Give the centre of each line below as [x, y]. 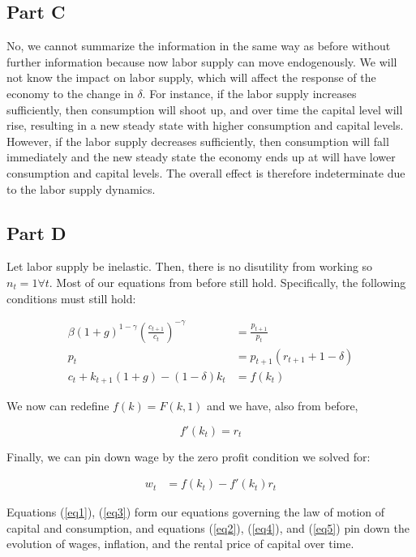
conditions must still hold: [71, 298]
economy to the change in [70, 93]
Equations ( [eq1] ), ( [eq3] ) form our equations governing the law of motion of [196, 512]
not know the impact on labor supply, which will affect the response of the [191, 77]
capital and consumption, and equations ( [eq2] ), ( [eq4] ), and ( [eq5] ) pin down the [208, 527]
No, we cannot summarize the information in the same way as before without [199, 46]
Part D [36, 232]
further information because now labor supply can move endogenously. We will [202, 61]
